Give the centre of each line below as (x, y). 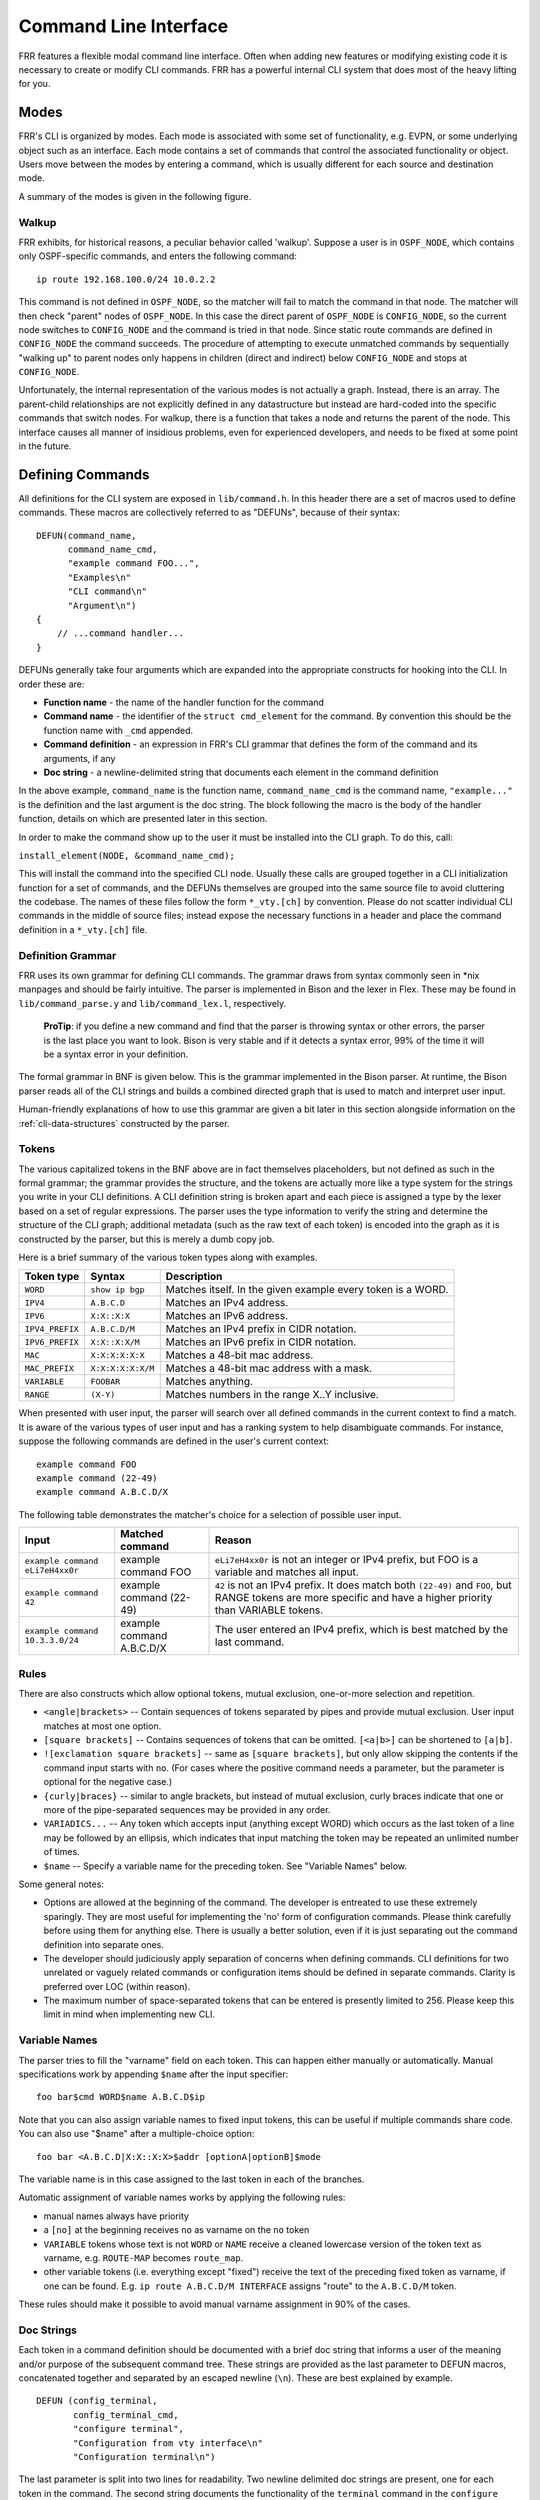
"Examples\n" (99, 577)
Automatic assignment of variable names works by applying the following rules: (182, 2197)
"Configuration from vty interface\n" (168, 2443)
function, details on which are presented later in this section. (143, 819)
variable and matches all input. (287, 1572)
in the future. (45, 446)
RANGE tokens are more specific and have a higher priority (354, 1598)
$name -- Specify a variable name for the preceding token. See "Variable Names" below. (225, 1866)
